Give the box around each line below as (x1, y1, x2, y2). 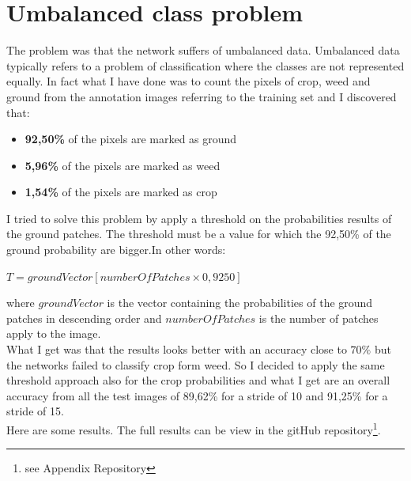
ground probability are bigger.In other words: (6, 241, 226, 258)
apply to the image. (6, 325, 101, 342)
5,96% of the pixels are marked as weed (25, 157, 221, 173)
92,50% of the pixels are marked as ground (25, 131, 237, 147)
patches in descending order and (6, 309, 162, 326)
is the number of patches (258, 309, 379, 326)
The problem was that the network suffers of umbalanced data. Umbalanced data (6, 42, 400, 59)
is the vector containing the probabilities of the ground (107, 294, 373, 311)
